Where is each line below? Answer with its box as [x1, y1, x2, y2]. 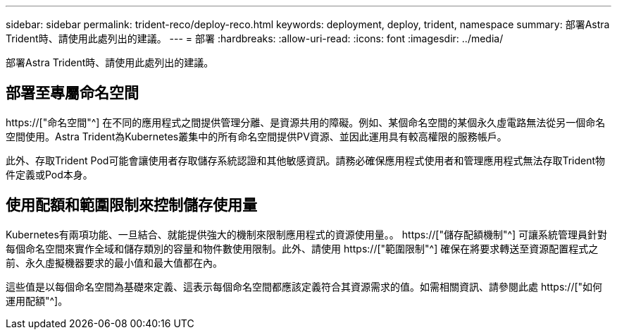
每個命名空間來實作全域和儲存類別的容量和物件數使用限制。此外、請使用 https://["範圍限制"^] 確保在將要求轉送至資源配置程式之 [6, 242, 599, 255]
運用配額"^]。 [6, 294, 68, 307]
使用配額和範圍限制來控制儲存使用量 [6, 196, 257, 214]
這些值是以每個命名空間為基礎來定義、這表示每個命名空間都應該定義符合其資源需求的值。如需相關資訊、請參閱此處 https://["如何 [6, 280, 603, 293]
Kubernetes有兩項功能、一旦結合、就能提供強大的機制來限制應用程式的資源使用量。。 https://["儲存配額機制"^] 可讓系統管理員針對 [6, 228, 608, 240]
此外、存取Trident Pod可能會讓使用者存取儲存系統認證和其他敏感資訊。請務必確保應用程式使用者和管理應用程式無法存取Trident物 [6, 154, 606, 166]
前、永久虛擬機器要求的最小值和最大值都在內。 [6, 256, 223, 269]
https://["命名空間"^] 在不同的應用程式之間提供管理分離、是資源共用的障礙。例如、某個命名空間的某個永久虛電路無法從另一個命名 [6, 116, 606, 128]
